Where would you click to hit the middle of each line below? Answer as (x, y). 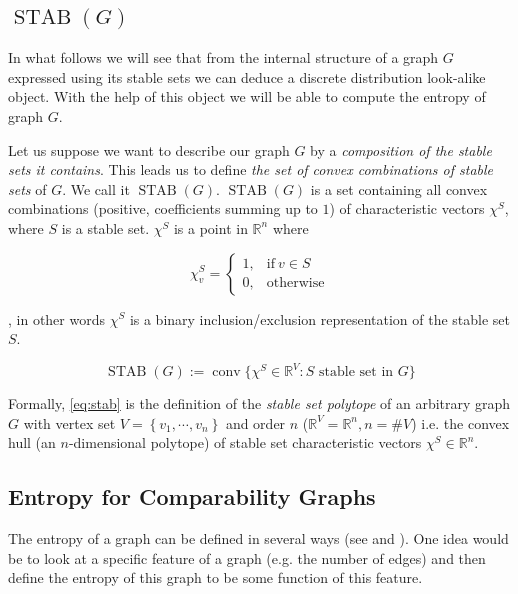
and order (255, 422)
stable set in (356, 372)
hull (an (32, 442)
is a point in (210, 227)
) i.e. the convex (460, 422)
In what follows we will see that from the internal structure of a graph (223, 57)
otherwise (295, 283)
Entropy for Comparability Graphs (192, 496)
